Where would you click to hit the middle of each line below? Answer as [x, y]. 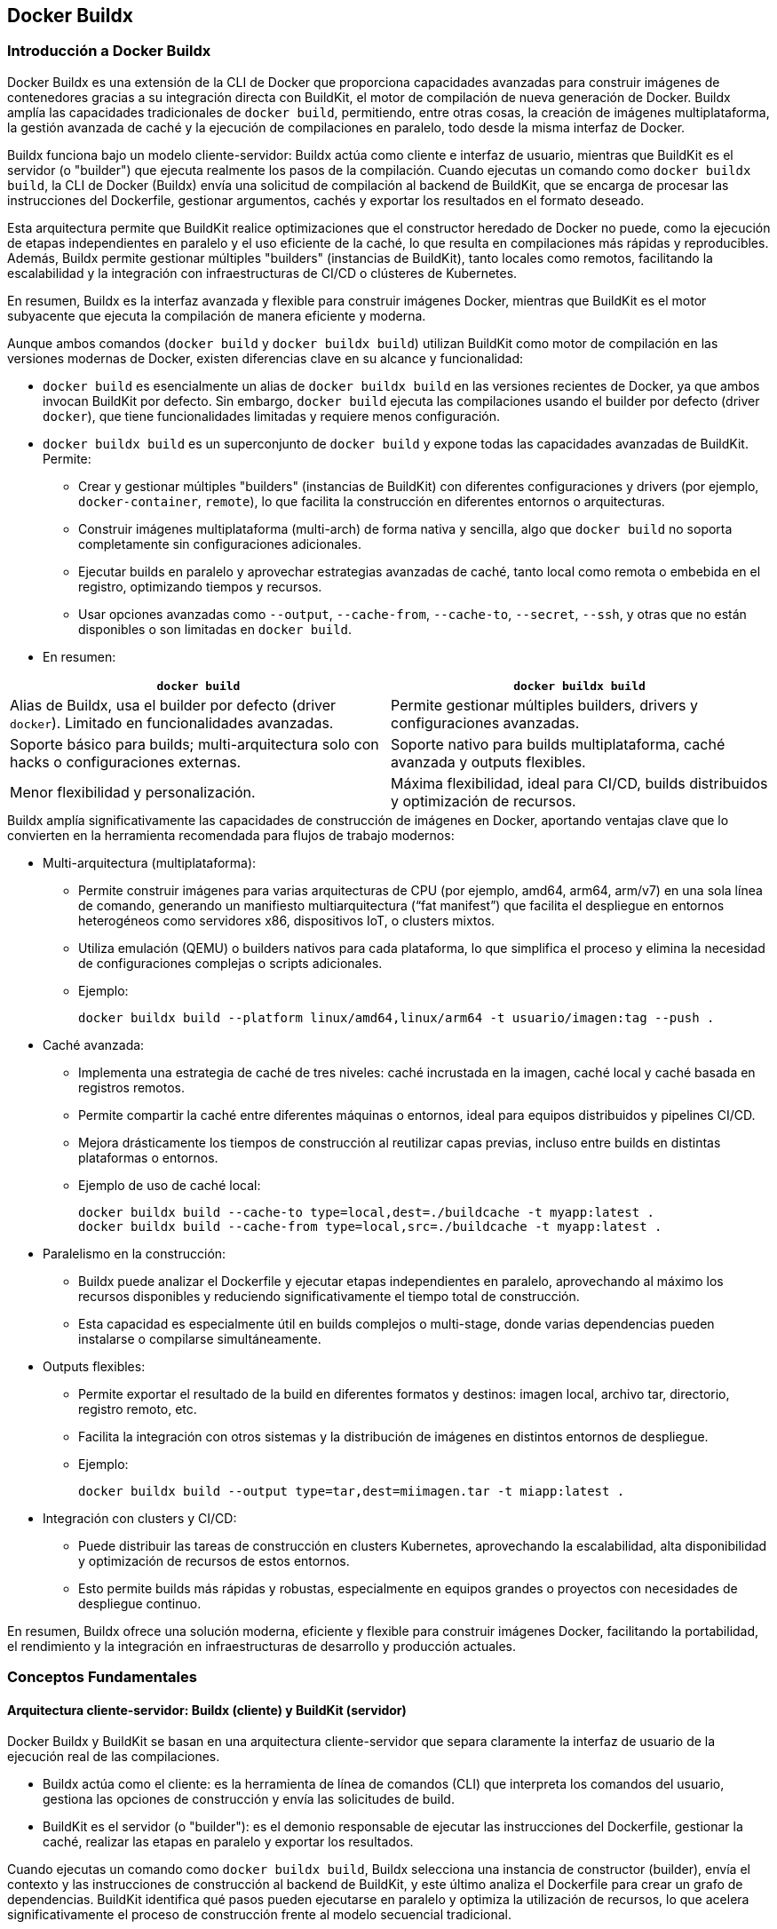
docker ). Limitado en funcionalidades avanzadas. [172, 722]
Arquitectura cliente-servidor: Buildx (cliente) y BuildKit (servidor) [207, 1710]
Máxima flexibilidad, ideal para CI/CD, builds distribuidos [579, 783]
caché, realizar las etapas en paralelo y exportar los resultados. [228, 1842]
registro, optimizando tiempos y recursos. [200, 586]
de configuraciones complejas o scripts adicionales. [230, 963]
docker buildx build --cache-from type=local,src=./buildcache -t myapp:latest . [370, 1226]
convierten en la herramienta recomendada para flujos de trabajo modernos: [231, 835]
